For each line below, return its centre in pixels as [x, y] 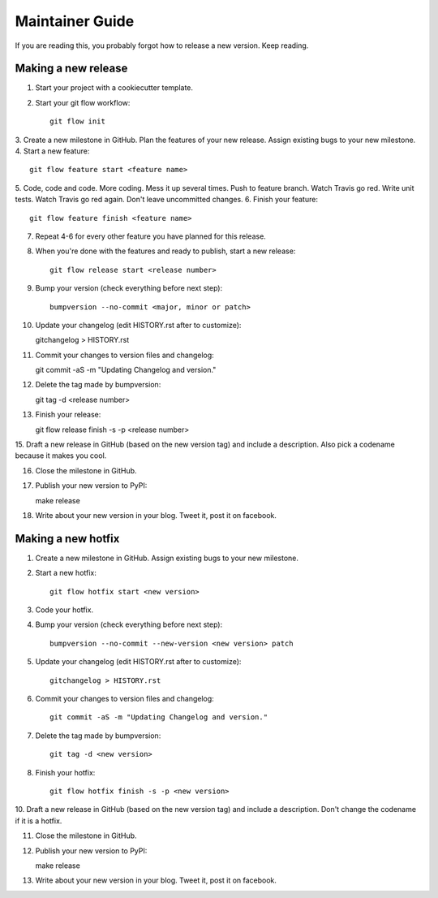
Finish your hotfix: [65, 772]
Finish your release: [68, 415]
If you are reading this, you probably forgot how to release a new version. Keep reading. [162, 45]
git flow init [77, 121]
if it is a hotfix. [39, 821]
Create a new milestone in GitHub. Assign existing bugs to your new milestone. [167, 558]
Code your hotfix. [64, 610]
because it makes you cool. [61, 455]
